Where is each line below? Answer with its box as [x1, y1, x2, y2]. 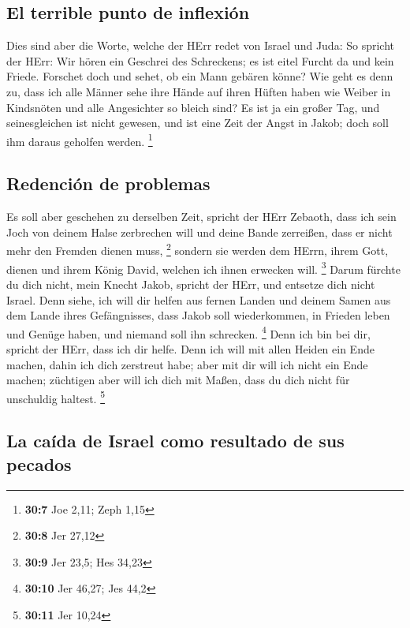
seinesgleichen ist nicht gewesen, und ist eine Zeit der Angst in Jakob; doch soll [6, 114, 389, 131]
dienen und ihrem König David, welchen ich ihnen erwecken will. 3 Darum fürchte [6, 258, 401, 277]
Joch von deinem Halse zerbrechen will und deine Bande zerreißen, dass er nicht [6, 223, 393, 240]
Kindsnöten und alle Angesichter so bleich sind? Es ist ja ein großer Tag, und [6, 99, 380, 115]
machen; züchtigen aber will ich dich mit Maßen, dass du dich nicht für [6, 372, 350, 388]
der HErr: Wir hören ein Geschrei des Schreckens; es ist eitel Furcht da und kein [6, 52, 394, 69]
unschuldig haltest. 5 [6, 387, 106, 406]
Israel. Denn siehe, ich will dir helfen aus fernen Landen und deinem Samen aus [6, 291, 391, 308]
